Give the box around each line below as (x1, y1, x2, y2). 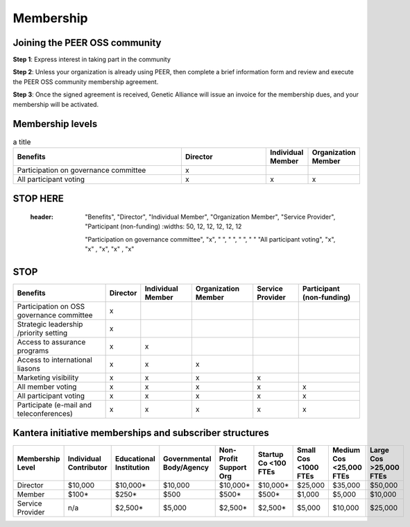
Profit (219, 453, 239, 463)
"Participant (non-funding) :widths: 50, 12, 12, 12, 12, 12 (85, 222, 242, 231)
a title (12, 137, 31, 147)
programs (17, 346, 49, 355)
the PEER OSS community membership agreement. (12, 77, 159, 86)
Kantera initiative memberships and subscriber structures (12, 427, 270, 439)
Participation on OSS (17, 302, 85, 311)
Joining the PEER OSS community (12, 37, 162, 49)
